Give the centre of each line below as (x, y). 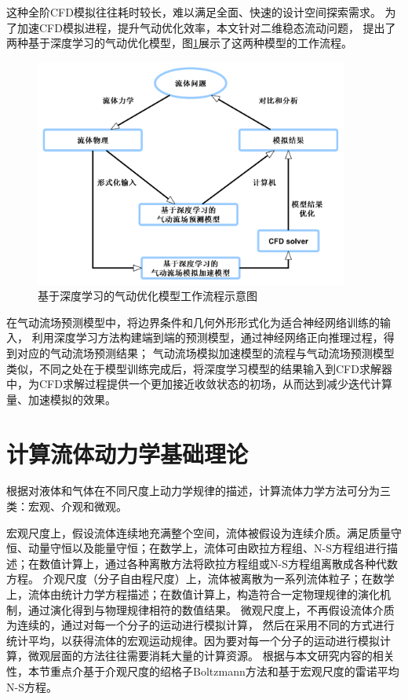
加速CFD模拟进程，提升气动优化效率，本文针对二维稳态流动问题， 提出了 (206, 27)
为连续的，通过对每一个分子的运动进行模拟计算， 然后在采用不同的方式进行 (200, 625)
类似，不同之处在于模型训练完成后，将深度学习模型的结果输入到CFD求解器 (199, 368)
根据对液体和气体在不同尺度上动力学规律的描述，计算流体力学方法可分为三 (199, 491)
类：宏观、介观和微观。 (67, 506)
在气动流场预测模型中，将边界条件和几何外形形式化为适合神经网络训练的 (193, 322)
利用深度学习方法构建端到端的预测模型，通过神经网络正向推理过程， (208, 337)
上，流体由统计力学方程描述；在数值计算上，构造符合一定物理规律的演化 (193, 594)
